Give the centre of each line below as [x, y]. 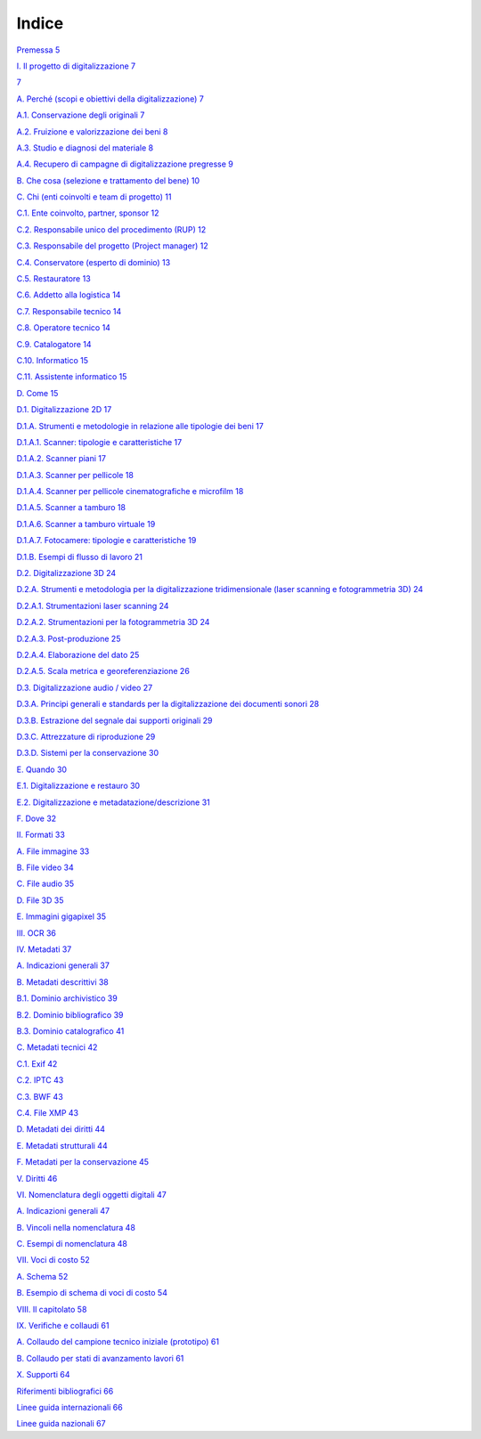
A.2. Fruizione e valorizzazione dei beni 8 [92, 131]
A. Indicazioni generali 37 [63, 965]
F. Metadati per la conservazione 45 [83, 1162]
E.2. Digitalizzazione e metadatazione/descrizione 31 [114, 802]
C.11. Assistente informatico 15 [72, 377]
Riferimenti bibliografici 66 [65, 1391]
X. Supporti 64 [43, 1375]
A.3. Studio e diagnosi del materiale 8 [85, 148]
